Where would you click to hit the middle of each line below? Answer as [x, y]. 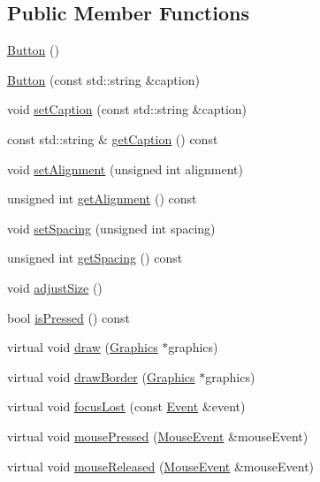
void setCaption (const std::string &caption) [127, 109]
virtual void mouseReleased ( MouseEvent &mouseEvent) [161, 466]
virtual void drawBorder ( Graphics [101, 376]
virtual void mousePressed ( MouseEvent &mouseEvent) [158, 436]
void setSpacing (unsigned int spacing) [111, 228]
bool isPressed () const [69, 317]
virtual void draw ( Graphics [83, 347]
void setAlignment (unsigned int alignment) [125, 168]
